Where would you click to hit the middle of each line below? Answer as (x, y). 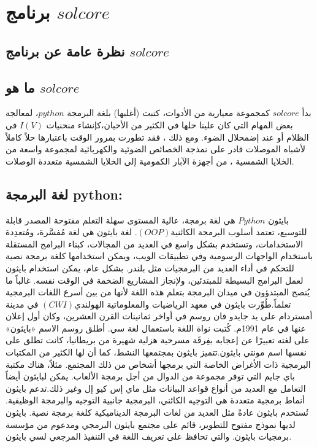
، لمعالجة (22, 113)
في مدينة (22, 304)
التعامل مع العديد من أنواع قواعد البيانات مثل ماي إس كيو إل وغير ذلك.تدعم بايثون (156, 388)
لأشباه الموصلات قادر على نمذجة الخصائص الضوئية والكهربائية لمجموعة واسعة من (155, 149)
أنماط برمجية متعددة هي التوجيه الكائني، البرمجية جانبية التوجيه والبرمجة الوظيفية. (155, 400)
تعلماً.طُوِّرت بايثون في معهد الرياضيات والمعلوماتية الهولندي (183, 304)
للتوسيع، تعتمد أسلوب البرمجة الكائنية (239, 232)
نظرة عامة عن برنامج (65, 51)
